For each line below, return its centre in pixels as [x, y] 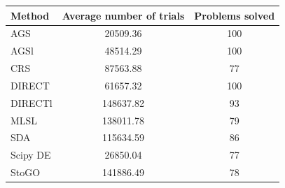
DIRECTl [32, 102]
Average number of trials [123, 15]
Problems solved [235, 15]
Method [30, 15]
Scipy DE [31, 155]
